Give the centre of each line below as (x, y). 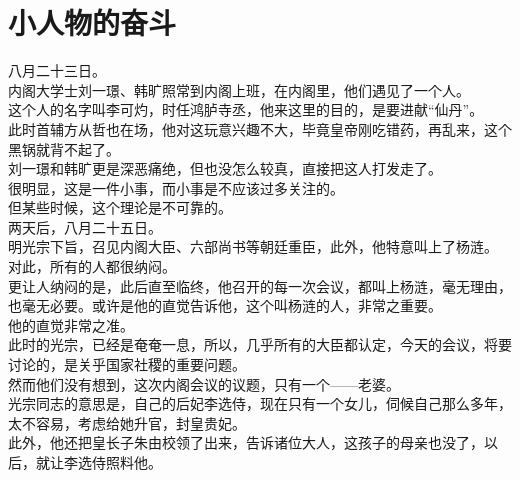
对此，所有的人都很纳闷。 (92, 266)
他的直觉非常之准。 (71, 324)
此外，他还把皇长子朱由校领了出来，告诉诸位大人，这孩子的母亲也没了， (246, 442)
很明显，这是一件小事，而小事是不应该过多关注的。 (176, 187)
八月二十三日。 (57, 70)
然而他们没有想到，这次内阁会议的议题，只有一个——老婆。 (204, 383)
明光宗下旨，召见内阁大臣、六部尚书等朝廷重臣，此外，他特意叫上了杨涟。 (253, 246)
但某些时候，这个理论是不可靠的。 (120, 207)
